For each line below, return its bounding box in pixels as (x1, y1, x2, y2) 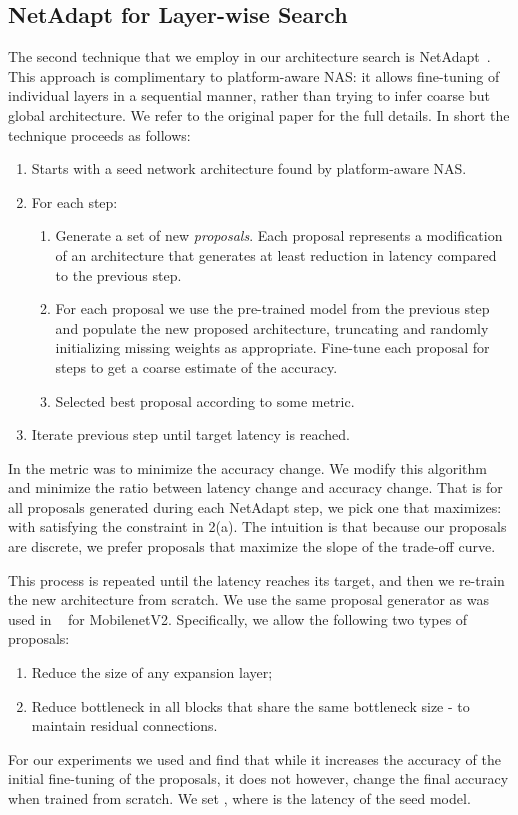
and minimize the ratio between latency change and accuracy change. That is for (8, 477, 503, 498)
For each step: (31, 191, 118, 212)
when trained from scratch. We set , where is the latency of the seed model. (8, 788, 471, 809)
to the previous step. (55, 264, 182, 285)
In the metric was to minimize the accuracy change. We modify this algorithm (8, 457, 487, 478)
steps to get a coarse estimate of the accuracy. (55, 356, 338, 377)
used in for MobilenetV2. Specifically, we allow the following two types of (8, 608, 468, 629)
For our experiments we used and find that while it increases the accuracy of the (8, 748, 502, 769)
